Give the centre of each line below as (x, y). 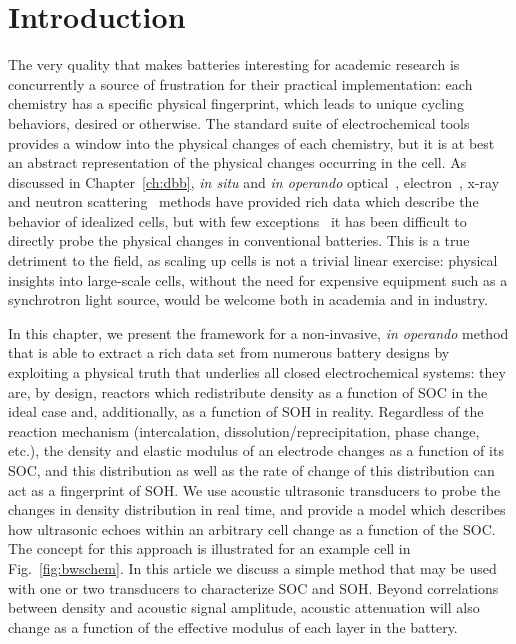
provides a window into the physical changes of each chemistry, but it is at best (251, 142)
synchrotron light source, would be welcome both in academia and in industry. (248, 299)
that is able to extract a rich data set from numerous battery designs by (229, 352)
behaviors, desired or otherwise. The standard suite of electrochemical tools (239, 122)
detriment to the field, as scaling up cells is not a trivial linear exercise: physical (253, 260)
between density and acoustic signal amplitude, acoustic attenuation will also (244, 607)
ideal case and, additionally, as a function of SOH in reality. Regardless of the (246, 411)
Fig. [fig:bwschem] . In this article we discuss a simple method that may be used (252, 567)
